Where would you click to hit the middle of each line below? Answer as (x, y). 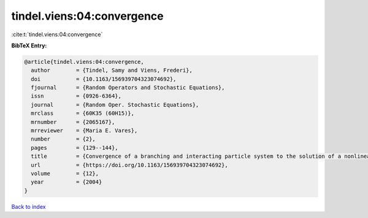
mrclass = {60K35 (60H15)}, (83, 113)
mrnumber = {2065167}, (73, 122)
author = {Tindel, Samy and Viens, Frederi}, (112, 70)
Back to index (29, 206)
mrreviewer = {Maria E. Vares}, (84, 131)
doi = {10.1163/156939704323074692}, (104, 79)
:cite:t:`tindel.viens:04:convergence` (57, 34)
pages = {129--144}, (75, 148)
